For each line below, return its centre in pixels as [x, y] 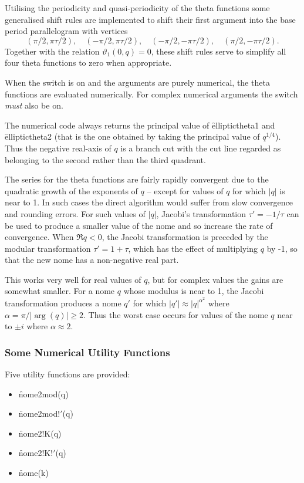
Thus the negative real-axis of [58, 148]
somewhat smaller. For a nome [60, 291]
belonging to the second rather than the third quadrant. [105, 159]
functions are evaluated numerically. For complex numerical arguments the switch [151, 94]
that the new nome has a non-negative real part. [92, 260]
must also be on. [34, 105]
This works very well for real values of [73, 279]
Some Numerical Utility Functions [87, 352]
